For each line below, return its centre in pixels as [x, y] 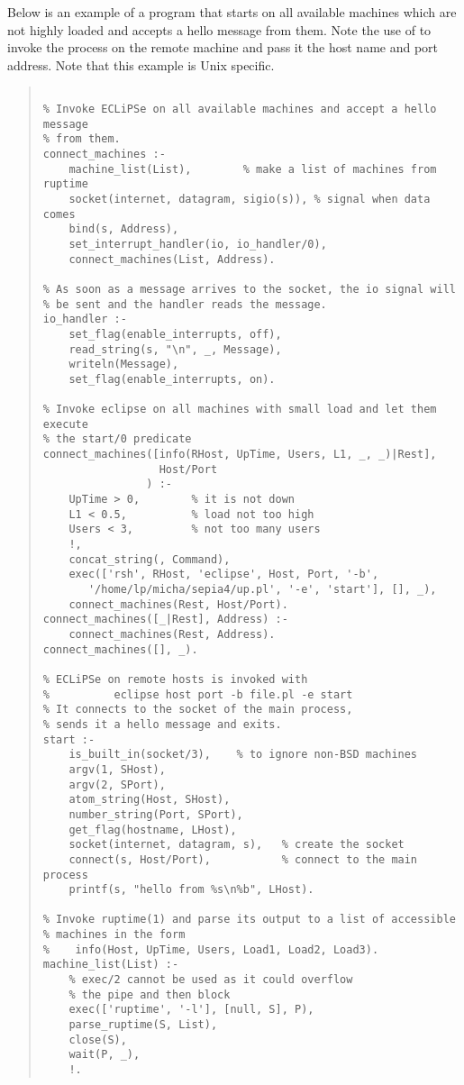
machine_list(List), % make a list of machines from [253, 169]
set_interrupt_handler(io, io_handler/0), [198, 244]
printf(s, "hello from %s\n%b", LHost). [191, 890]
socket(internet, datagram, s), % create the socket [237, 845]
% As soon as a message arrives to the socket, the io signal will [249, 289]
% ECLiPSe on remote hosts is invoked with [175, 679]
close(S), [98, 1039]
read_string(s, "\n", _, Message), [175, 349]
